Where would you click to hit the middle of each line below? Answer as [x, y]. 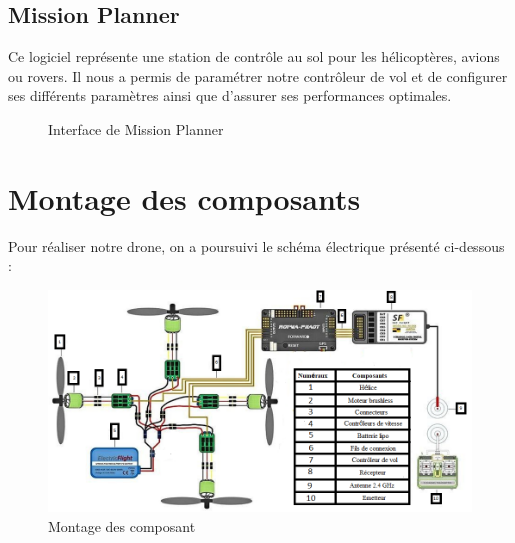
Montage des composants [184, 197]
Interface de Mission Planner [136, 128]
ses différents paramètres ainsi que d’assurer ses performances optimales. [230, 95]
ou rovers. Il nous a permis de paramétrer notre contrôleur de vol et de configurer [258, 75]
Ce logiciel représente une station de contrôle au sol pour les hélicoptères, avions [254, 56]
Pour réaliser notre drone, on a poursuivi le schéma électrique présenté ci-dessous [256, 245]
